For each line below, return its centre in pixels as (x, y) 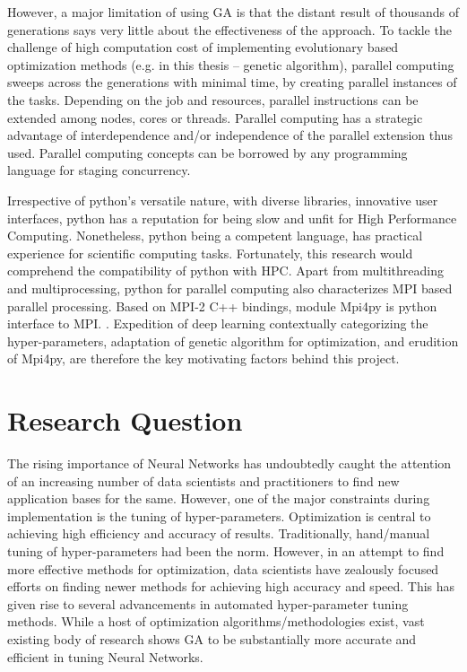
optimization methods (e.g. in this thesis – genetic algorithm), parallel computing (231, 64)
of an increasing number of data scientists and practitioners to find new (203, 480)
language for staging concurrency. (99, 170)
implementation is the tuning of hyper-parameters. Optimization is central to (219, 515)
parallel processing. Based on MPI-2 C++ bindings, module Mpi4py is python (222, 305)
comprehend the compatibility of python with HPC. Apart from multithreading (225, 271)
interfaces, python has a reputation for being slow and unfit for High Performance (232, 218)
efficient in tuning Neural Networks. (105, 656)
